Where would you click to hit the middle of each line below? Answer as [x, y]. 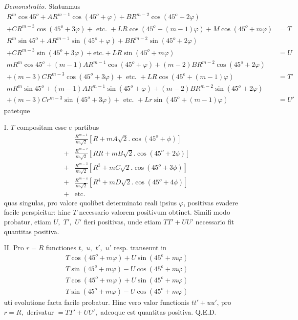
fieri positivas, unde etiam [122, 222]
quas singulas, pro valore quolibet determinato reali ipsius [90, 202]
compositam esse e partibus [58, 127]
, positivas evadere [211, 202]
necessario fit [215, 222]
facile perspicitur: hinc [37, 212]
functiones [61, 248]
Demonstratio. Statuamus [42, 6]
